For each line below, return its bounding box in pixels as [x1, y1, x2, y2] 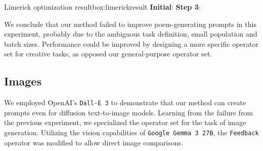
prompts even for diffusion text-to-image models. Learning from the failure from [4, 107, 253, 117]
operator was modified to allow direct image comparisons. [4, 137, 183, 147]
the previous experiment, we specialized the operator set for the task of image [4, 117, 246, 128]
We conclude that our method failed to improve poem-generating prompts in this [4, 18, 256, 29]
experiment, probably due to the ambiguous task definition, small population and [4, 28, 257, 39]
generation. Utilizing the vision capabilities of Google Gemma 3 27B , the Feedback [4, 127, 259, 138]
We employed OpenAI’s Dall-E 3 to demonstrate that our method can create [4, 97, 246, 108]
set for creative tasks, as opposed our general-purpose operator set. [4, 48, 212, 59]
